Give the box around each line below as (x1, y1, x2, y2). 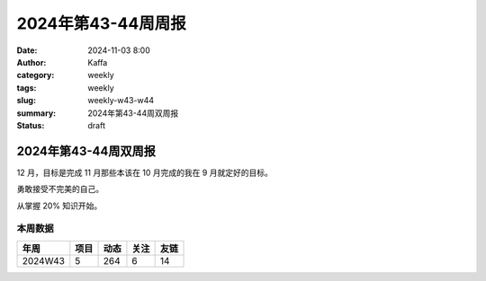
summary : (16, 108, 57, 119)
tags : (16, 82, 37, 93)
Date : (16, 45, 38, 56)
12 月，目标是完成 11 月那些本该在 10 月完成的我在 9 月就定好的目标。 (16, 167, 274, 178)
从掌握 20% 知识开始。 (16, 200, 103, 211)
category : (16, 70, 55, 81)
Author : (16, 57, 47, 67)
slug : (16, 95, 36, 106)
